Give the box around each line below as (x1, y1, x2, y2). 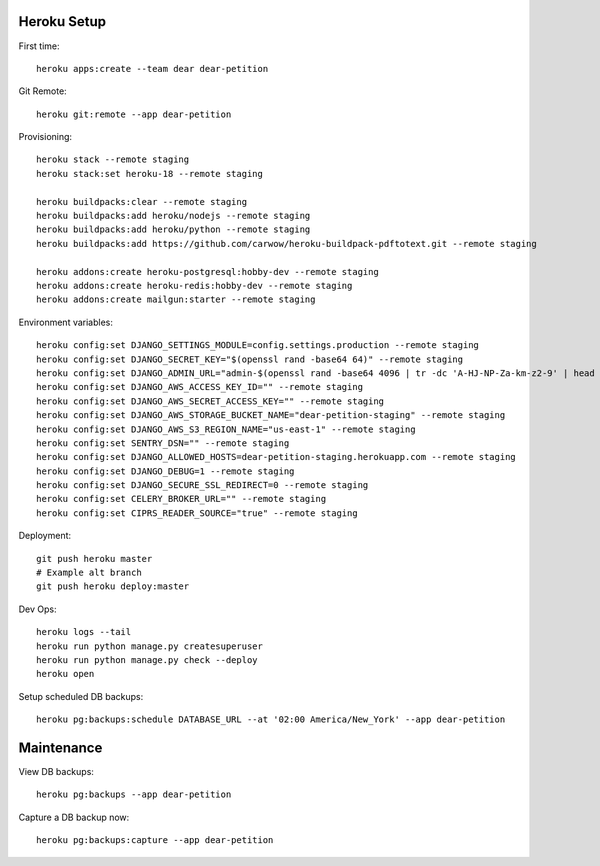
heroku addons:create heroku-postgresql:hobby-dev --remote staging (36, 266, 379, 277)
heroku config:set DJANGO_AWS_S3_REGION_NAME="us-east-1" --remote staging (36, 423, 416, 435)
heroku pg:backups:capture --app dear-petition (36, 835, 274, 846)
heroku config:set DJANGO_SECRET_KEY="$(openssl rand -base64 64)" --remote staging (36, 353, 464, 365)
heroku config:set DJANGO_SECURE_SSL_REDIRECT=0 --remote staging (36, 480, 369, 491)
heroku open (36, 668, 95, 680)
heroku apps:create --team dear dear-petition (36, 63, 269, 74)
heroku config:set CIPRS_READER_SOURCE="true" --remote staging (36, 507, 359, 519)
